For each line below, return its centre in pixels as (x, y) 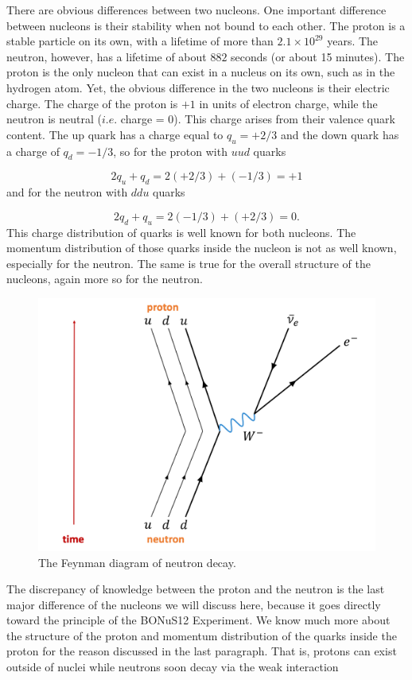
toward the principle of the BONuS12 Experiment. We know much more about (198, 620)
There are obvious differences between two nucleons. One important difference (196, 10)
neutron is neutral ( (54, 119)
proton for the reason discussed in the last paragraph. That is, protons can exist (202, 651)
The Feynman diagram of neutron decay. (137, 562)
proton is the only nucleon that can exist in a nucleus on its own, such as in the (201, 72)
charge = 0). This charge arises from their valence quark (258, 119)
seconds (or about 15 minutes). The (318, 56)
